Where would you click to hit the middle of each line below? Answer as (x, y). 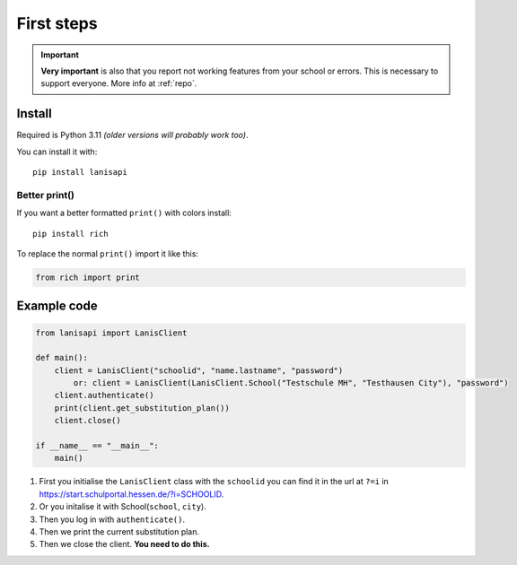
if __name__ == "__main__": (97, 446)
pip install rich (70, 234)
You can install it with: (57, 152)
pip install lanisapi (80, 172)
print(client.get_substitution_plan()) (142, 408)
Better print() (46, 195)
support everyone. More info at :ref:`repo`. (119, 83)
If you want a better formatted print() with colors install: (124, 213)
